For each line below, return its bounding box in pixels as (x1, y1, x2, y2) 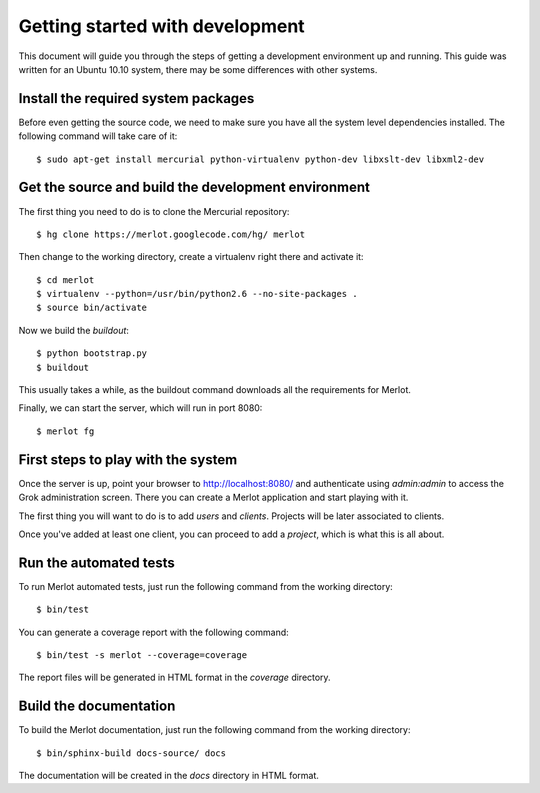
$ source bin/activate (36, 302, 148, 314)
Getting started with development (18, 15, 305, 37)
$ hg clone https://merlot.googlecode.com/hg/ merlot (36, 228, 305, 240)
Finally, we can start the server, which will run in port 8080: (18, 402, 263, 414)
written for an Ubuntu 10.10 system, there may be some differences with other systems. (18, 63, 378, 75)
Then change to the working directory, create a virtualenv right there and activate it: (18, 251, 364, 263)
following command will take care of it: (18, 130, 178, 142)
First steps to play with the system (18, 451, 238, 468)
